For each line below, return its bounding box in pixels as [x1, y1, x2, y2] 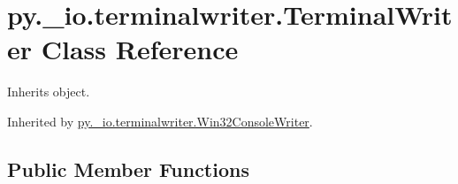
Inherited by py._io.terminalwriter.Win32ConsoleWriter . [7, 111, 313, 130]
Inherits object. [7, 82, 90, 101]
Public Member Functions [7, 155, 249, 182]
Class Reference [41, 31, 239, 67]
